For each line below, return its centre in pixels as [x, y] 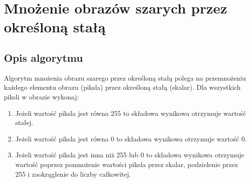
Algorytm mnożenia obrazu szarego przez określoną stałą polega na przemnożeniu [125, 77]
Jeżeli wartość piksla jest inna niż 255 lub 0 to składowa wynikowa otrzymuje [130, 155]
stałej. [24, 122]
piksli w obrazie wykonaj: [41, 96]
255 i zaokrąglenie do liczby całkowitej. [73, 174]
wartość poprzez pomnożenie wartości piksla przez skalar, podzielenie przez [126, 164]
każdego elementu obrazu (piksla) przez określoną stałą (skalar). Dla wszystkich [122, 87]
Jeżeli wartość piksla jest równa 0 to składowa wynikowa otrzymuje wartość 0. [131, 138]
